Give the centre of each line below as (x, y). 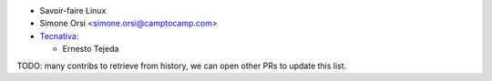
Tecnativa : (59, 35)
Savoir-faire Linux (73, 10)
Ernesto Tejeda (91, 49)
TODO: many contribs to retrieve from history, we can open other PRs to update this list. (182, 66)
